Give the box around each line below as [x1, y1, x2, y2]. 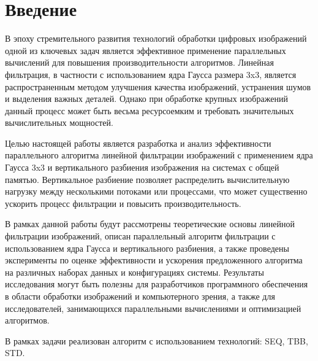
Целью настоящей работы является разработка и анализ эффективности [5, 136, 271, 149]
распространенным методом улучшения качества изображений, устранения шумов [5, 80, 311, 93]
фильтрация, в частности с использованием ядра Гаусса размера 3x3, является [5, 68, 297, 80]
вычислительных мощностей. [5, 116, 113, 129]
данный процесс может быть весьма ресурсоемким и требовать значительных [5, 104, 294, 117]
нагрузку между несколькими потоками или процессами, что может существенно [5, 185, 308, 198]
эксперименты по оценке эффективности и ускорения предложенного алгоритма [5, 254, 303, 266]
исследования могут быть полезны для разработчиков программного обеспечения [5, 278, 308, 290]
